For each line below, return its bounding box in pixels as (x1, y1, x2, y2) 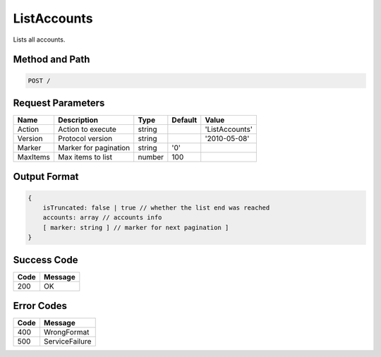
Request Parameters (13, 97, 105, 109)
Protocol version (57, 134, 113, 144)
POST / (28, 76, 51, 85)
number (138, 152, 164, 162)
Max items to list (57, 152, 113, 162)
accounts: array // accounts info (42, 214, 162, 222)
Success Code (13, 254, 78, 266)
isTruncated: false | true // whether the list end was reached (42, 204, 270, 212)
